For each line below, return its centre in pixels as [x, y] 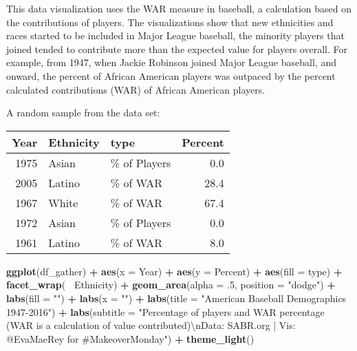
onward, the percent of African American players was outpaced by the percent [171, 75]
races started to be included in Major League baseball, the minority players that [175, 35]
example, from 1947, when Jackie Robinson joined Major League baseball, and [171, 62]
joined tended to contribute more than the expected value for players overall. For [177, 49]
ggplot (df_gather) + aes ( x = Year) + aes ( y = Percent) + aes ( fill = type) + [174, 271]
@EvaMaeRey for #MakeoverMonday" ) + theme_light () [130, 338]
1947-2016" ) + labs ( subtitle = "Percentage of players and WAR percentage [165, 311]
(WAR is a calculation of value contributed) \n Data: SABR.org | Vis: [151, 325]
